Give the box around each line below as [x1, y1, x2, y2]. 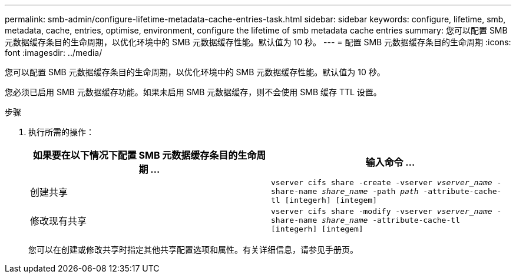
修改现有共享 [30, 215, 87, 227]
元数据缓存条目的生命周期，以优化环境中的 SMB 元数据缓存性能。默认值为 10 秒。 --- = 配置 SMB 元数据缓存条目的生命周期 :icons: [5, 37, 511, 47]
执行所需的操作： [28, 127, 94, 137]
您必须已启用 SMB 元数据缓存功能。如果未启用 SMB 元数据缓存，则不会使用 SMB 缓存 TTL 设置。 [5, 87, 382, 97]
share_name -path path [322, 187, 419, 196]
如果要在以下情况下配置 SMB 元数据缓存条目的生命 [32, 149, 257, 161]
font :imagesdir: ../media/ [5, 48, 102, 58]
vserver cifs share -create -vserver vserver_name [271, 178, 492, 187]
